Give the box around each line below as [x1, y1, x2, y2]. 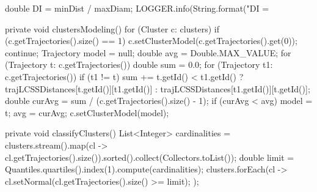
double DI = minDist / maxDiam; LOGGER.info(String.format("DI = [5, 2, 269, 14]
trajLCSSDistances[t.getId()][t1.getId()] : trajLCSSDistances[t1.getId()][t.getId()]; [5, 82, 310, 95]
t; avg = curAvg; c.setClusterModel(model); [5, 106, 169, 119]
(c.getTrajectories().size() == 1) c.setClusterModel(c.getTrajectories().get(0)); [5, 34, 297, 47]
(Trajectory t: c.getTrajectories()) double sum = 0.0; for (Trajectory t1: [5, 58, 273, 71]
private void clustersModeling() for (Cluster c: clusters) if [5, 22, 219, 35]
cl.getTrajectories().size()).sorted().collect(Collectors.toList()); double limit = [5, 150, 294, 163]
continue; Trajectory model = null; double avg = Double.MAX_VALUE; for [5, 46, 291, 59]
